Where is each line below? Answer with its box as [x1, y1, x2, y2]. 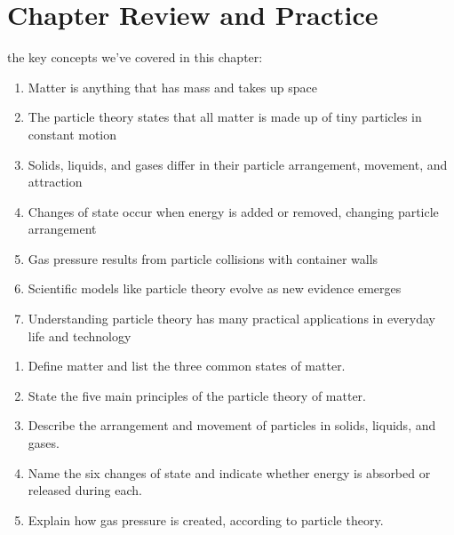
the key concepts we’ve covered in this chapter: [7, 48, 263, 67]
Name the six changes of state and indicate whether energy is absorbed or [28, 463, 431, 482]
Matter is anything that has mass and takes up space [28, 77, 318, 96]
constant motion [28, 124, 117, 143]
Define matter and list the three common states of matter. [28, 356, 346, 375]
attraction [28, 172, 83, 191]
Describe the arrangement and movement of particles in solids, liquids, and [28, 416, 436, 435]
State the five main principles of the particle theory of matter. [28, 386, 366, 404]
